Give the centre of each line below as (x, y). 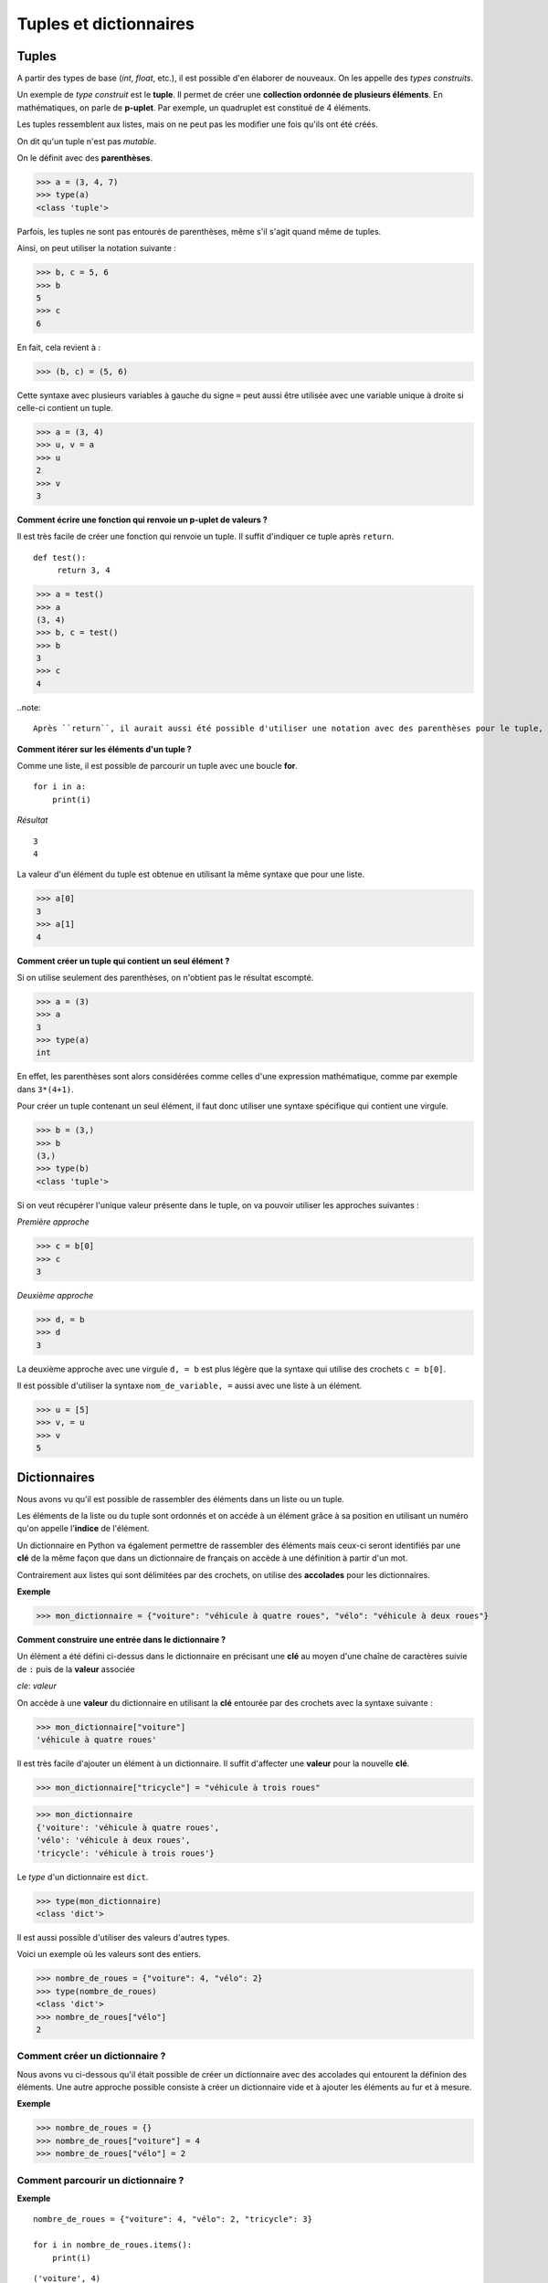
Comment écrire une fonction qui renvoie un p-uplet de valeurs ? (142, 520)
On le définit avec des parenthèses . (85, 158)
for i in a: (60, 787)
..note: (29, 707)
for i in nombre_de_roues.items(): (113, 2245)
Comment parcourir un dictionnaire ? (100, 2180)
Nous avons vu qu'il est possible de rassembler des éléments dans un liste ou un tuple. (180, 1499)
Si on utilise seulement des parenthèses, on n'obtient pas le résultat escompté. (165, 977)
